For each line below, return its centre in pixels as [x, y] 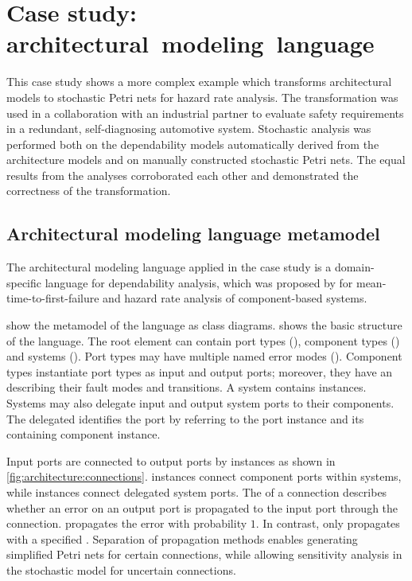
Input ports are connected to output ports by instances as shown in [171, 460]
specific [24, 282]
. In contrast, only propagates [328, 523]
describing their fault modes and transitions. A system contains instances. [187, 387]
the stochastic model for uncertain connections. [121, 569]
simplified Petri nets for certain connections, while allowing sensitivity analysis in [204, 554]
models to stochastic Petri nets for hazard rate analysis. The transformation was [202, 97]
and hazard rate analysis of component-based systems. [235, 298]
